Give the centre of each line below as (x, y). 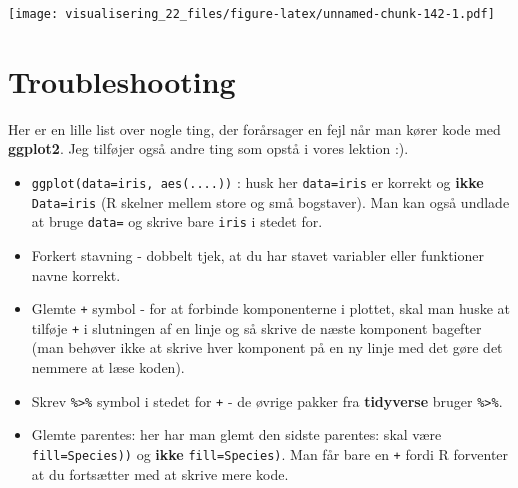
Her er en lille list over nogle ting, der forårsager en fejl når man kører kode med (254, 128)
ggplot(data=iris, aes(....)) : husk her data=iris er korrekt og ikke (257, 181)
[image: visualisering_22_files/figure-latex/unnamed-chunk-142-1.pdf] (251, 14)
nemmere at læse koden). (108, 367)
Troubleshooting (122, 80)
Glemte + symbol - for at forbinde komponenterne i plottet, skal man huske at (270, 308)
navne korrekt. (76, 274)
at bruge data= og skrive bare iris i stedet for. (177, 221)
